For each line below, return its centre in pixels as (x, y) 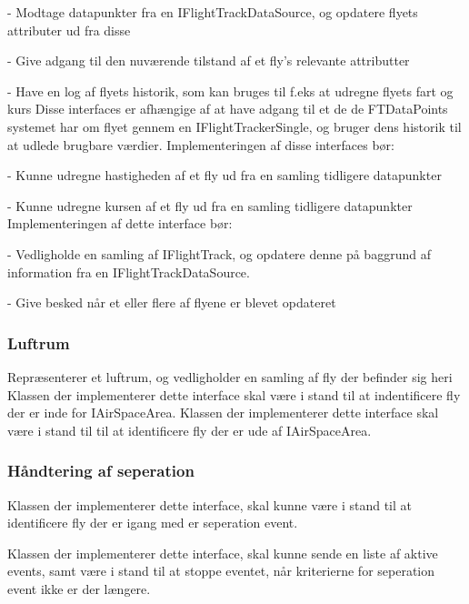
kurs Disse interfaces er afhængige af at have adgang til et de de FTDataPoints (228, 109)
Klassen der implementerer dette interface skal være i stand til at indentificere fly (234, 394)
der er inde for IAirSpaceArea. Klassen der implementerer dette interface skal (223, 413)
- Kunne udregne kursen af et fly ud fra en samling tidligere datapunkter (210, 205)
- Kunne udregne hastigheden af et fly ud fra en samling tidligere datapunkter (225, 175)
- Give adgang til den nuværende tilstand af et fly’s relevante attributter (209, 60)
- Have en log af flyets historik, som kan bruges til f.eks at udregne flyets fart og (230, 91)
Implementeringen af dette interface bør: (120, 223)
